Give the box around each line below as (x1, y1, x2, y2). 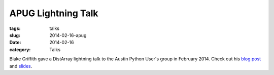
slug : (9, 32, 20, 38)
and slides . (9, 63, 32, 69)
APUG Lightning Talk (9, 8, 98, 19)
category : (9, 46, 31, 53)
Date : (9, 40, 21, 46)
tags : (9, 25, 21, 31)
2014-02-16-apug (49, 32, 87, 38)
